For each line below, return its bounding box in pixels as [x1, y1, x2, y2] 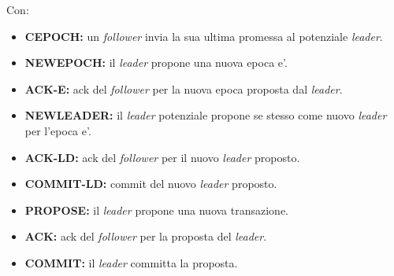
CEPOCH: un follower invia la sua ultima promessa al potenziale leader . [24, 28, 383, 44]
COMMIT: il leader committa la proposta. [24, 254, 238, 270]
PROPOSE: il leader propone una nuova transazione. [24, 201, 289, 218]
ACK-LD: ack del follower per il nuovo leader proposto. [24, 149, 300, 165]
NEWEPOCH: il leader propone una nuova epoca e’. [24, 54, 288, 71]
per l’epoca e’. [24, 122, 91, 138]
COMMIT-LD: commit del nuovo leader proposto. [24, 175, 277, 192]
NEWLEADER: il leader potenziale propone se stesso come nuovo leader [24, 107, 387, 123]
